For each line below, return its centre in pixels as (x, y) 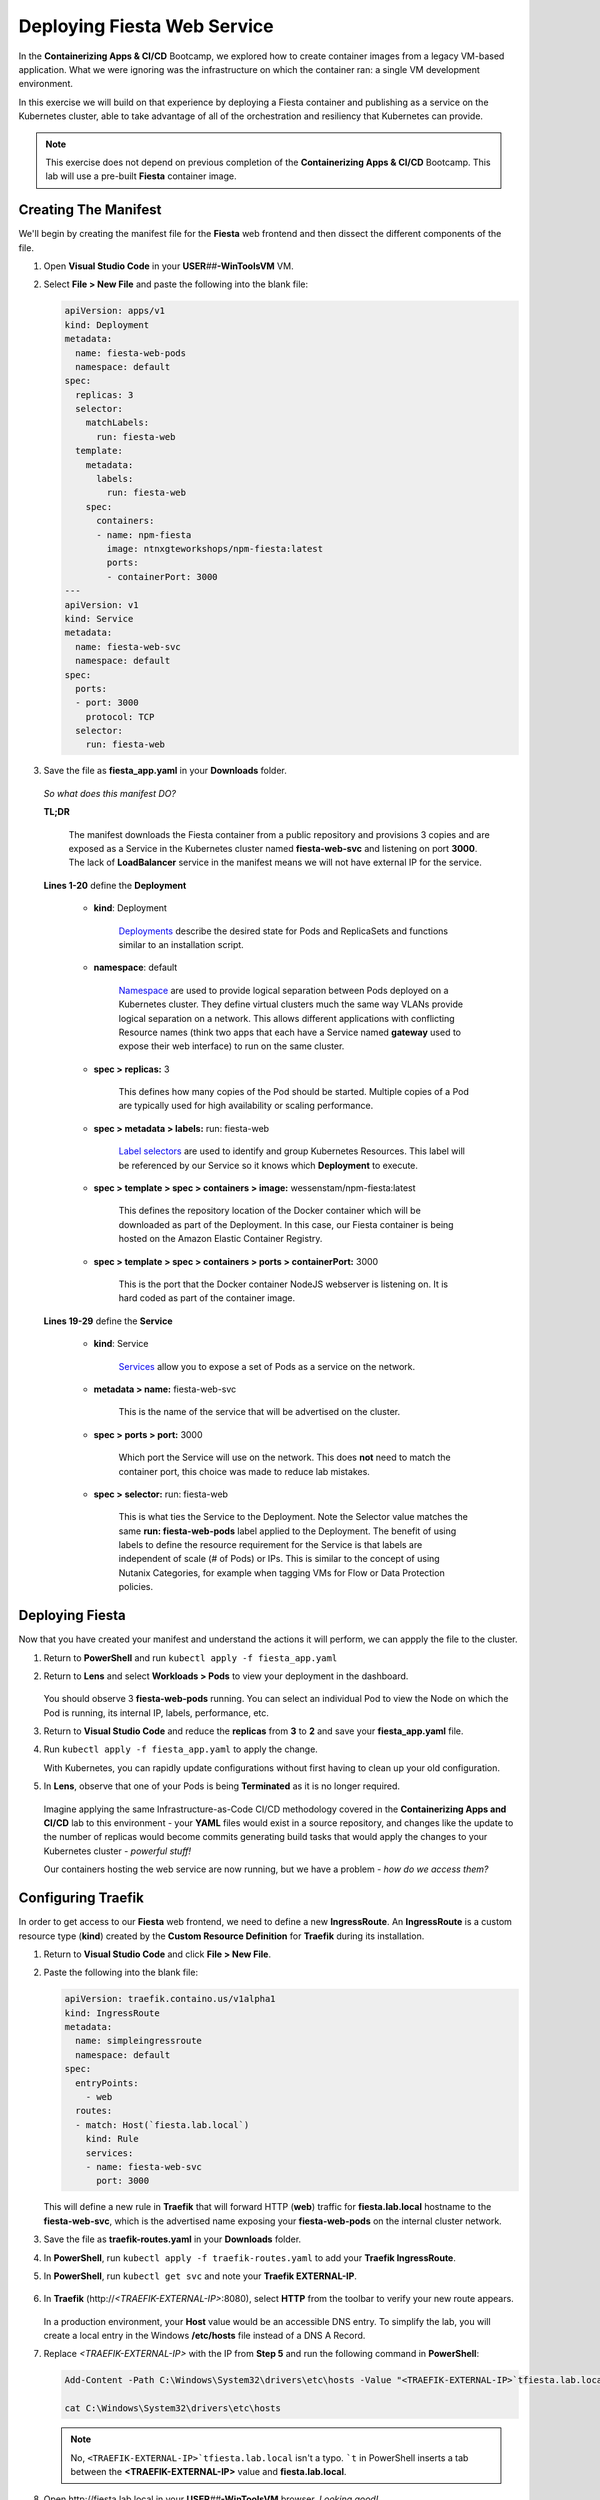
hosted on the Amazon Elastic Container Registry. (220, 1239)
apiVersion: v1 (101, 604)
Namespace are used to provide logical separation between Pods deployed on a (283, 990)
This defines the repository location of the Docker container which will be (270, 1211)
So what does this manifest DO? (110, 793)
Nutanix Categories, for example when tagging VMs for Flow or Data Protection (281, 1572)
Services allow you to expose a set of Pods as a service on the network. (267, 1366)
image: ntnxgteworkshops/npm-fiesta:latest (215, 548)
